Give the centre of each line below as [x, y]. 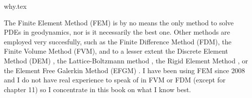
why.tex [15, 6]
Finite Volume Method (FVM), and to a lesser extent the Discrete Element [116, 51]
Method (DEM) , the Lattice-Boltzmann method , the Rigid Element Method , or [126, 60]
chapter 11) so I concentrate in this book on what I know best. [98, 89]
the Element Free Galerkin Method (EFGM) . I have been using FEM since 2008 [125, 70]
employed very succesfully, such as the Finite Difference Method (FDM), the [118, 41]
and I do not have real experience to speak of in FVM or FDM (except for [115, 80]
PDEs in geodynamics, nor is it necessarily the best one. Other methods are [117, 32]
